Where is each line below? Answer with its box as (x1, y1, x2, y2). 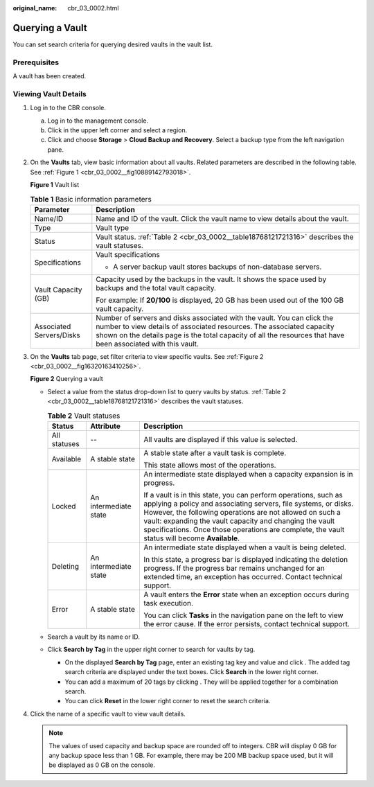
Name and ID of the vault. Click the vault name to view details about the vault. (96, 213, 349, 223)
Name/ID (34, 213, 64, 223)
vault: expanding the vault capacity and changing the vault (143, 516, 335, 526)
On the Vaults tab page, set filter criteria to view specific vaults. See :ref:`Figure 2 (30, 352, 264, 360)
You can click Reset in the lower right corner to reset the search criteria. (64, 697, 271, 705)
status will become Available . (143, 533, 240, 543)
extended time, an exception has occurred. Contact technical (143, 572, 343, 582)
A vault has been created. (12, 72, 87, 80)
